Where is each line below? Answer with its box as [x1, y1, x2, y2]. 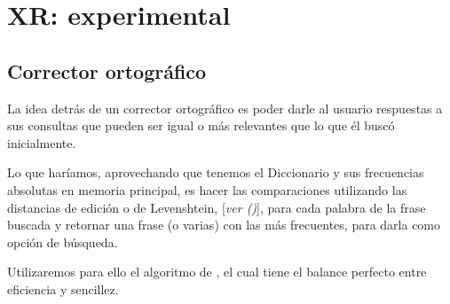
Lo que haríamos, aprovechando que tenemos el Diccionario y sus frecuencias [7, 163, 424, 182]
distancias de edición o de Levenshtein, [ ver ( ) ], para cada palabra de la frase [7, 198, 426, 216]
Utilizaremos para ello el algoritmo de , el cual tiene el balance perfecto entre [7, 262, 427, 281]
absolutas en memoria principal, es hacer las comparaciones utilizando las [7, 180, 407, 199]
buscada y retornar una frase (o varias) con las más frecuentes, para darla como [7, 215, 441, 234]
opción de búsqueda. [7, 232, 118, 251]
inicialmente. [7, 133, 76, 152]
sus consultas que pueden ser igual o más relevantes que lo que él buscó [7, 116, 395, 135]
